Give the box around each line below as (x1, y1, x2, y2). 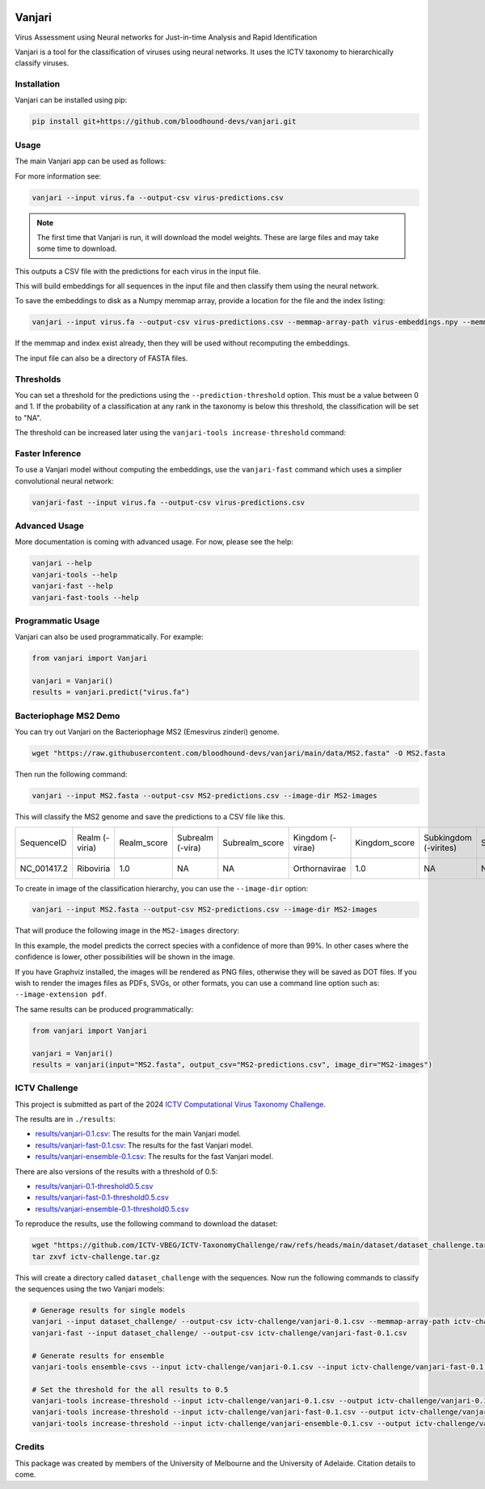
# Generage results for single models (32, 1305, 186, 1314)
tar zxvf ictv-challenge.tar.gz (32, 1252, 161, 1261)
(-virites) (423, 842, 457, 853)
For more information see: (15, 171, 101, 181)
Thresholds (15, 373, 61, 384)
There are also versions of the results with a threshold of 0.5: (15, 1166, 218, 1176)
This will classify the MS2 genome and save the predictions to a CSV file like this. (15, 812, 286, 822)
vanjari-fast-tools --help (32, 593, 139, 602)
